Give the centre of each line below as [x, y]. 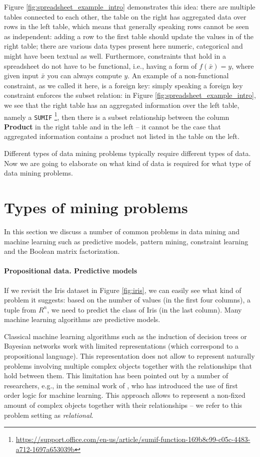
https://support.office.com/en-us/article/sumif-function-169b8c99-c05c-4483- [133, 439]
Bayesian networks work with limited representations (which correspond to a [121, 346]
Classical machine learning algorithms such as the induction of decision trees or [125, 336]
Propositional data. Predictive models [71, 271]
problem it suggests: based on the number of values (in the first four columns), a [127, 300]
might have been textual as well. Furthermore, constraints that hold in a [115, 55]
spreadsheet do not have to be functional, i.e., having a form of [100, 65]
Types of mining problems [96, 207]
